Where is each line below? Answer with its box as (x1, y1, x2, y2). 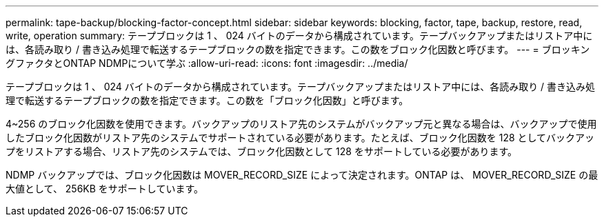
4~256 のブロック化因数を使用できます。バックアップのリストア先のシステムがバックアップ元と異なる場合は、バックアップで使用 (6, 118, 597, 130)
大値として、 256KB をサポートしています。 (6, 183, 204, 194)
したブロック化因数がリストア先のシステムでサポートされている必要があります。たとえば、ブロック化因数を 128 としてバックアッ (6, 132, 595, 143)
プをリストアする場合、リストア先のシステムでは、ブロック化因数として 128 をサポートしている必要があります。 (6, 145, 518, 157)
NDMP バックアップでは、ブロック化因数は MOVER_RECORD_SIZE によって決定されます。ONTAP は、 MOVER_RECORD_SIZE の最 (6, 169, 598, 181)
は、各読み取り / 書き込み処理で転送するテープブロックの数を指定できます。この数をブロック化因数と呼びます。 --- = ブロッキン (6, 43, 590, 55)
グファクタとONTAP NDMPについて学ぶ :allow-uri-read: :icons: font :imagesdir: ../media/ (6, 57, 408, 69)
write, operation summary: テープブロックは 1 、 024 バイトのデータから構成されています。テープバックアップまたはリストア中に (6, 30, 593, 41)
